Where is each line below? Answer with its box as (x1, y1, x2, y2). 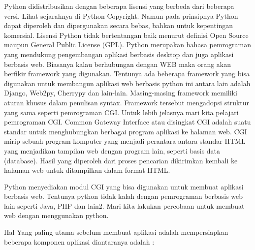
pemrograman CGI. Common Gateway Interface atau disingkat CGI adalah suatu (4, 117, 251, 127)
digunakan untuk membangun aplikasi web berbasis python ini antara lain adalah (4, 78, 251, 88)
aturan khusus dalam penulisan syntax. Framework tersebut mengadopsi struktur (4, 97, 250, 107)
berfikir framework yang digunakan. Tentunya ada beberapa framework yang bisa (4, 68, 250, 79)
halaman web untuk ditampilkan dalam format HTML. (4, 165, 170, 175)
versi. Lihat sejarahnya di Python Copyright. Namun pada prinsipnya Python (4, 10, 238, 21)
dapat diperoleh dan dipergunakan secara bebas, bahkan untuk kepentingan (4, 20, 233, 31)
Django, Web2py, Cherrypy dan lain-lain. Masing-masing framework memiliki (4, 88, 237, 98)
